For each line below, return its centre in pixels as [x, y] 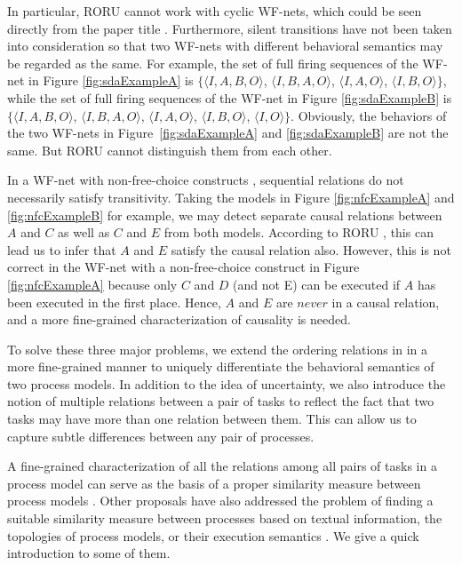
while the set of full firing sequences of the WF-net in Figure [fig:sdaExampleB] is [230, 97]
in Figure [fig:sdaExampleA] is [111, 80]
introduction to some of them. [89, 553]
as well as [84, 232]
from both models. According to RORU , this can [299, 232]
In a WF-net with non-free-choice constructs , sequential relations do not [206, 180]
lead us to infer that [62, 249]
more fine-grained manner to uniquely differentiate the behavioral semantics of [221, 366]
